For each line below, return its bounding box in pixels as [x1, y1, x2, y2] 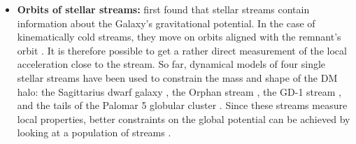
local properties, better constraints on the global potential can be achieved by [17, 111, 350, 126]
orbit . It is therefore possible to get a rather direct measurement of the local [17, 43, 347, 57]
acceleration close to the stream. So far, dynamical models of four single [17, 57, 326, 71]
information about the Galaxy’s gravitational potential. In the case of [17, 15, 315, 30]
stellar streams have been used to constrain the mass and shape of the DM [17, 70, 338, 85]
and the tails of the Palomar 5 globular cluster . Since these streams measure [17, 98, 348, 113]
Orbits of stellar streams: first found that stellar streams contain [17, 2, 310, 16]
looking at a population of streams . [17, 125, 171, 140]
